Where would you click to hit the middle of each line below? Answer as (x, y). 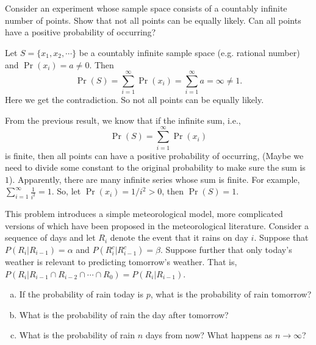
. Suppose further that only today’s (226, 250)
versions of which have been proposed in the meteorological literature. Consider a (157, 225)
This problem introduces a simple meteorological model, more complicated (144, 214)
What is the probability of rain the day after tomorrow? (124, 314)
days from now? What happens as (209, 335)
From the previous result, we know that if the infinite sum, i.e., (123, 120)
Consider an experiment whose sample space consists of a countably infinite (146, 8)
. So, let (66, 191)
